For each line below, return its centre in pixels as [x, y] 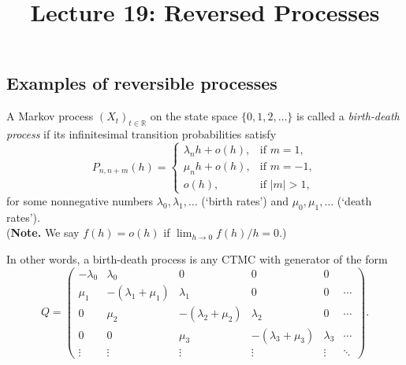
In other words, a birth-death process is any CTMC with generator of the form [197, 258]
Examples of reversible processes [142, 83]
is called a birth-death [348, 116]
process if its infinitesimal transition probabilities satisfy [142, 133]
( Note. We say [43, 232]
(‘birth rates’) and [245, 200]
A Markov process [50, 116]
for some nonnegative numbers [80, 200]
